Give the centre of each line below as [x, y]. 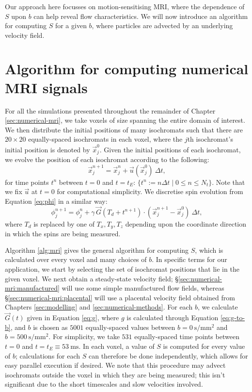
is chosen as [50, 327]
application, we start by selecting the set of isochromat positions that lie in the [122, 269]
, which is [209, 250]
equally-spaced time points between [187, 336]
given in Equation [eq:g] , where [73, 318]
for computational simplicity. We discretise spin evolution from [150, 191]
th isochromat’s [210, 139]
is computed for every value [204, 346]
